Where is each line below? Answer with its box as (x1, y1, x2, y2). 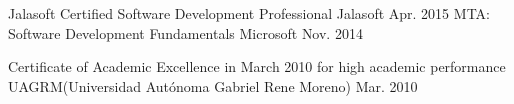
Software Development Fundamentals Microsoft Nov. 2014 (8, 22, 363, 43)
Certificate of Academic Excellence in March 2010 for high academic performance (8, 56, 506, 77)
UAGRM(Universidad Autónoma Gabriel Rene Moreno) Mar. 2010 (8, 75, 418, 96)
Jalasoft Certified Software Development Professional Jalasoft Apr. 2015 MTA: (8, 3, 490, 23)
